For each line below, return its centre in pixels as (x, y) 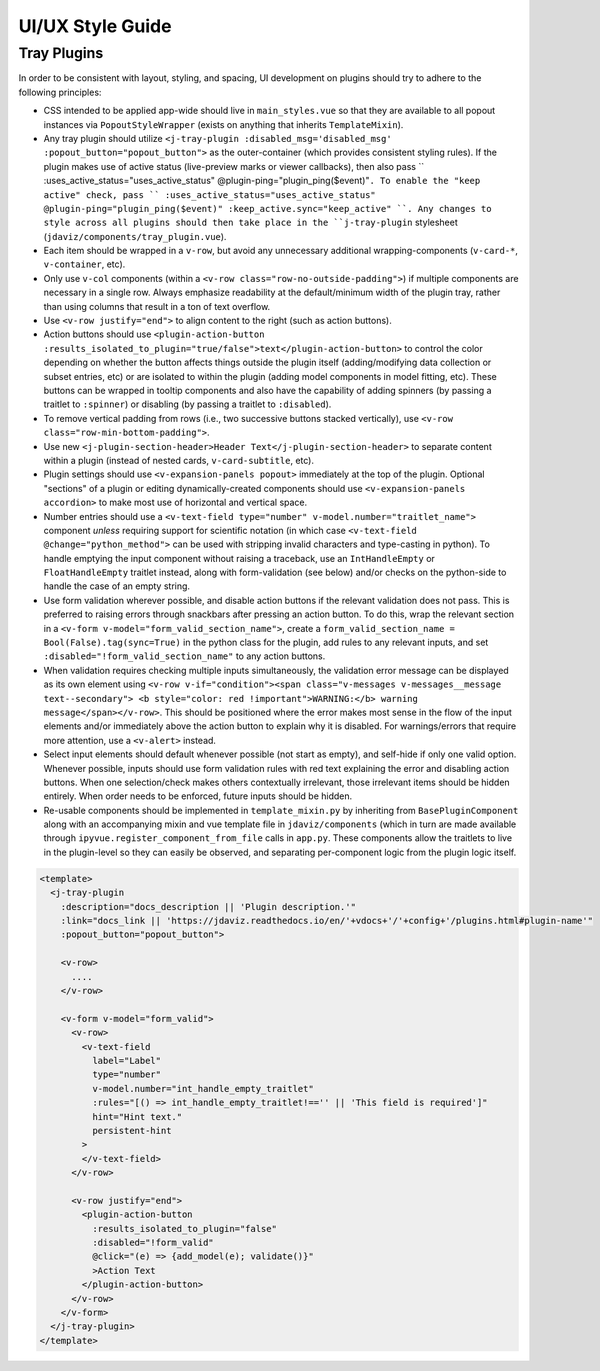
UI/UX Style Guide (95, 26)
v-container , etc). (84, 264)
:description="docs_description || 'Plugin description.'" (208, 906)
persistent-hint (131, 1130)
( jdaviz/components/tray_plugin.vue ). (135, 236)
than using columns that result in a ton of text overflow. (157, 306)
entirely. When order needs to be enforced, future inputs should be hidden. (198, 796)
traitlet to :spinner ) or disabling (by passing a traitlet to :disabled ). (187, 404)
